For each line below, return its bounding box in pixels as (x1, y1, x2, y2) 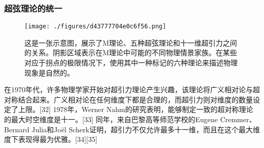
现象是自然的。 (24, 67, 74, 78)
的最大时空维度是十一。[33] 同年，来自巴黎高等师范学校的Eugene (4, 114, 218, 125)
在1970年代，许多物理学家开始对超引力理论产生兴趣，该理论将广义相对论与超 (4, 84, 260, 95)
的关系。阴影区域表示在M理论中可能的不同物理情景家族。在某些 (24, 47, 237, 58)
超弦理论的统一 (4, 2, 62, 14)
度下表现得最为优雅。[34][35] (4, 134, 97, 144)
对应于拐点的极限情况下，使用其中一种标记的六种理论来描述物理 (24, 57, 238, 68)
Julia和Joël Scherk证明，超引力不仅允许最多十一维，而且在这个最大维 (31, 124, 260, 134)
